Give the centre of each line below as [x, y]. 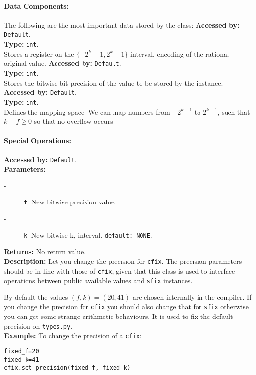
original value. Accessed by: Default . [63, 63]
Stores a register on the [39, 53]
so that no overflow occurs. [74, 121]
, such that [234, 111]
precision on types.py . [38, 326]
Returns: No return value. [45, 251]
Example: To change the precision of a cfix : [73, 335]
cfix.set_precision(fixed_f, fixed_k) [67, 368]
